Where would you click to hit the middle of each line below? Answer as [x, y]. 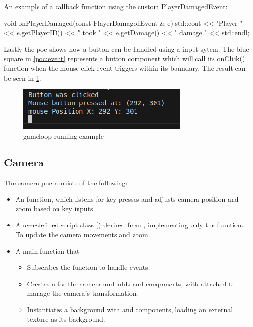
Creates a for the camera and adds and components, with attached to [131, 283]
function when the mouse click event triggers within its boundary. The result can [125, 68]
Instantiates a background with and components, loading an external [130, 309]
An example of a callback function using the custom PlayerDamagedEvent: [116, 6]
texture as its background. [66, 319]
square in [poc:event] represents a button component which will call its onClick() [125, 58]
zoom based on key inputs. [55, 208]
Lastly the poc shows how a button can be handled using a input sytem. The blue [126, 49]
